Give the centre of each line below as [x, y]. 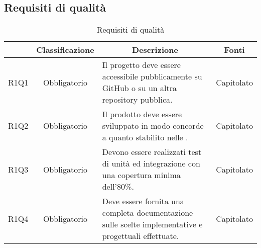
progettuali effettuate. [141, 236]
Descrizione [155, 50]
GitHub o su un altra [139, 88]
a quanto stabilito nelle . [145, 137]
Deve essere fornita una [143, 201]
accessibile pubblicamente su [152, 76]
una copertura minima [141, 175]
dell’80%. [118, 187]
